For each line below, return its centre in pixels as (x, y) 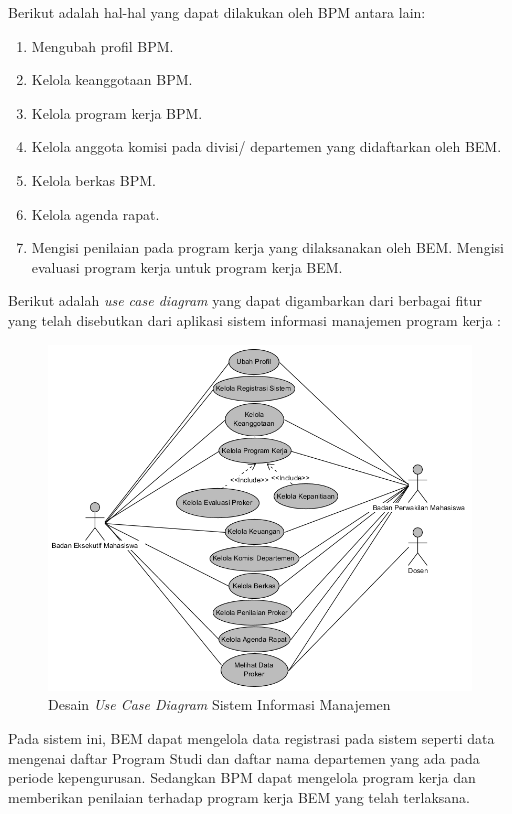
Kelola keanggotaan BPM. (112, 79)
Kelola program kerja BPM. (117, 112)
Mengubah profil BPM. (102, 45)
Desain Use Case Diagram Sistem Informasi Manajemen (219, 704)
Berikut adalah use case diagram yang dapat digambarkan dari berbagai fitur (245, 300)
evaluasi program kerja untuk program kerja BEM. (187, 266)
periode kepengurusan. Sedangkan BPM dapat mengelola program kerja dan (242, 777)
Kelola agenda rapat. (95, 213)
